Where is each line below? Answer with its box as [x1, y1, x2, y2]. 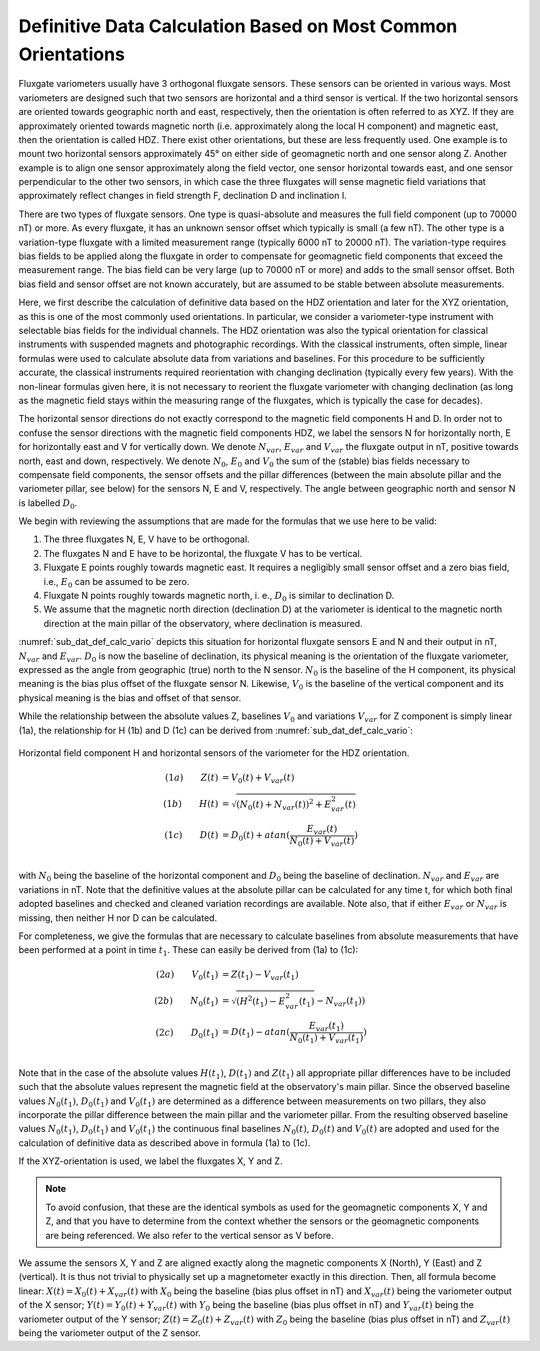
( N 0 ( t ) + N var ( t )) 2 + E [236, 796, 332, 812]
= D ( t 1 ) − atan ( [221, 1026, 290, 1040]
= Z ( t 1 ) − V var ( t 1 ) [221, 969, 299, 983]
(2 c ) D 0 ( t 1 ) [155, 1026, 219, 1040]
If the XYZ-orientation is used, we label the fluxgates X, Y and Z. [18, 1155, 283, 1167]
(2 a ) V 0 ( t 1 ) [155, 969, 219, 983]
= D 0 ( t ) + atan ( [221, 830, 290, 844]
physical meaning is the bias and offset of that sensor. [18, 691, 242, 704]
